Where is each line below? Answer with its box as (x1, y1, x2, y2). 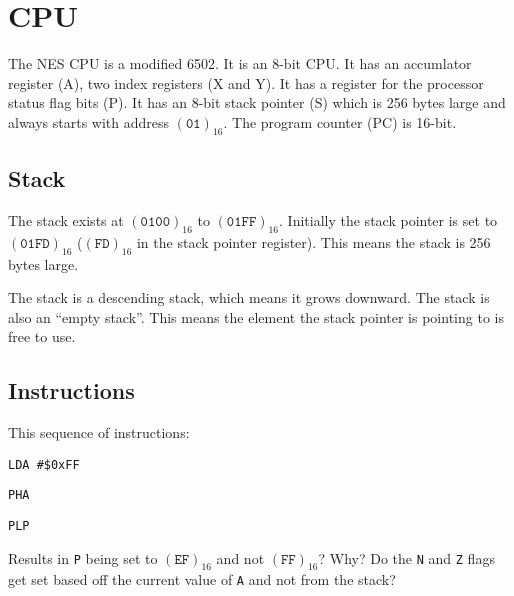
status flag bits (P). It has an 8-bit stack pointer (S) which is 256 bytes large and (8, 92, 506, 113)
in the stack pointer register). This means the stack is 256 (136, 231, 491, 252)
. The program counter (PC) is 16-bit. (223, 111, 457, 132)
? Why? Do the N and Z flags (318, 547, 495, 568)
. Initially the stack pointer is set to (279, 209, 498, 230)
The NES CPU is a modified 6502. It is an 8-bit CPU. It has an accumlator (8, 53, 472, 74)
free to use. (8, 326, 76, 347)
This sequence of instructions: (8, 422, 190, 443)
